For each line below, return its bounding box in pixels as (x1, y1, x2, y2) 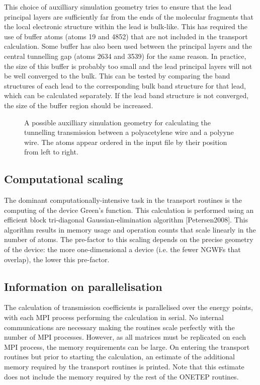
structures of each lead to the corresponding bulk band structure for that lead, (4, 80, 246, 91)
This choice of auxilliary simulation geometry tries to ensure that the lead (4, 2, 232, 12)
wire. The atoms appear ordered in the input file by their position (24, 136, 227, 147)
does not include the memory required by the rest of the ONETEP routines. (4, 371, 239, 381)
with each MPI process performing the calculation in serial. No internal (4, 312, 224, 323)
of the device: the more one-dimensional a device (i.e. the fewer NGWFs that (4, 244, 241, 255)
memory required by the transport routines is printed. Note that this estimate (4, 361, 244, 372)
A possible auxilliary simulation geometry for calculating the (24, 117, 211, 127)
